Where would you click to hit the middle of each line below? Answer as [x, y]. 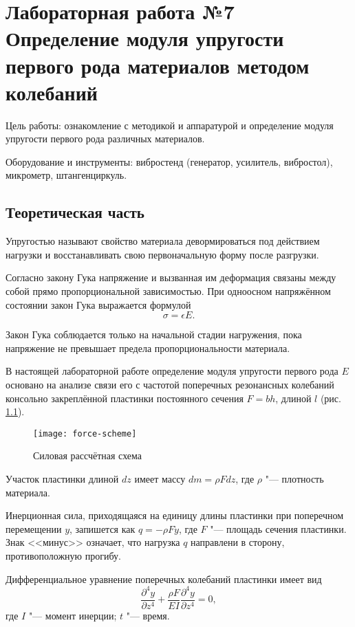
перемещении [34, 528]
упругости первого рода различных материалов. [105, 139]
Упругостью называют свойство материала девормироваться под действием [163, 241]
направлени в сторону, [238, 542]
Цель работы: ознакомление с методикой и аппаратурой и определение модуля [170, 125]
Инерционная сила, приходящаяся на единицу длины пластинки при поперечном [175, 515]
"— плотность [294, 479]
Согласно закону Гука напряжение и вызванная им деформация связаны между [171, 277]
